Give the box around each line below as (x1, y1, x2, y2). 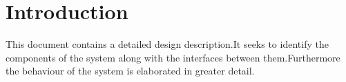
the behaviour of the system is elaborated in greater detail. (6, 64, 255, 78)
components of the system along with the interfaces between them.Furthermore (6, 50, 340, 64)
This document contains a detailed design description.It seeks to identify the (6, 37, 329, 51)
